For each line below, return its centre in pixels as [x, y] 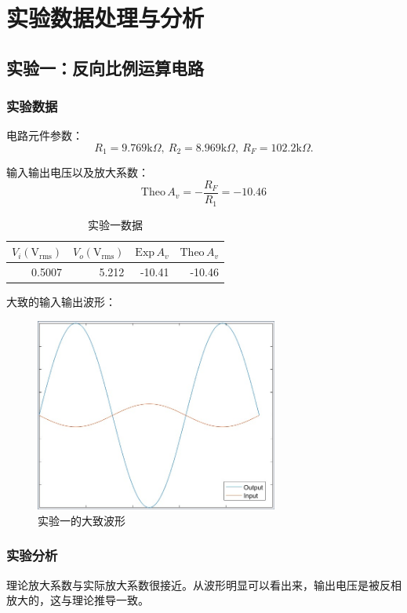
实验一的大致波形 [82, 520]
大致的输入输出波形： [61, 302]
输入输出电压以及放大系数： [78, 172]
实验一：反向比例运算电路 [105, 67]
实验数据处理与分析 [105, 18]
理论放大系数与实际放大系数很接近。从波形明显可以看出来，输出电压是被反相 [204, 584]
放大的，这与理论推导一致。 [78, 600]
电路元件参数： [45, 135]
